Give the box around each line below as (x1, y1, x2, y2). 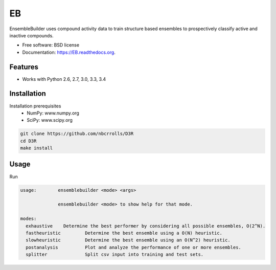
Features (9, 62, 38, 71)
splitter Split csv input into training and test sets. (26, 252, 204, 258)
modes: (20, 216, 37, 222)
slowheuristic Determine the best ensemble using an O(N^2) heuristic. (26, 237, 231, 243)
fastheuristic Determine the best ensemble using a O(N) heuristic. (26, 230, 222, 236)
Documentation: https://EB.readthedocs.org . (22, 49, 116, 55)
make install (20, 145, 53, 151)
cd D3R (20, 138, 37, 144)
